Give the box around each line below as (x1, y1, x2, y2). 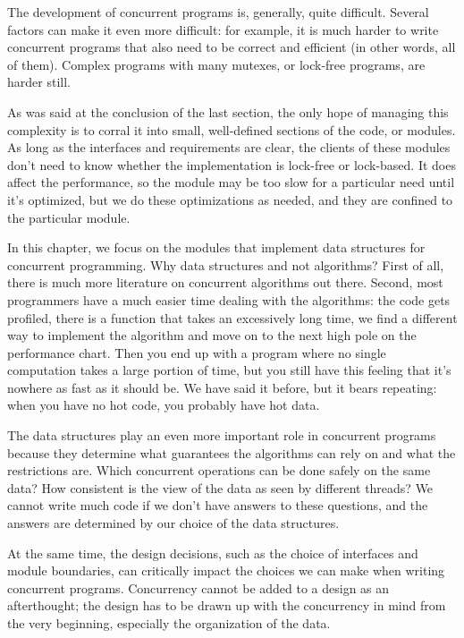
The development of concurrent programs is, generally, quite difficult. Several (7, 3, 429, 21)
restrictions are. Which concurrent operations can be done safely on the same (7, 461, 431, 480)
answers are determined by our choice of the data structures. (7, 514, 340, 532)
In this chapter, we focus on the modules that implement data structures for (7, 238, 426, 257)
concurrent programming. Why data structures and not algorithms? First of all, (7, 255, 444, 274)
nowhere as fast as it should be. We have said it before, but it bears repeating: (7, 378, 437, 396)
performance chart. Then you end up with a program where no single (7, 343, 386, 362)
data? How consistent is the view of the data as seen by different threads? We (7, 478, 434, 497)
